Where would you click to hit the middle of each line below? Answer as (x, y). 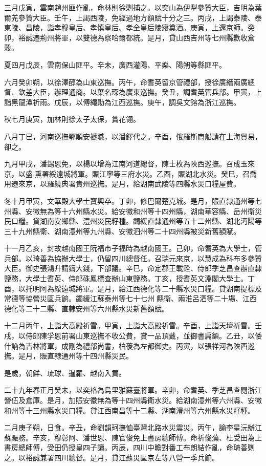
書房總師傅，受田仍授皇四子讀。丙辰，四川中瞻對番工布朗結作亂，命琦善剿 (129, 447)
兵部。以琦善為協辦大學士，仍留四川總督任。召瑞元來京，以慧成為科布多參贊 (133, 258)
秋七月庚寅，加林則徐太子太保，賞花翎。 (72, 119)
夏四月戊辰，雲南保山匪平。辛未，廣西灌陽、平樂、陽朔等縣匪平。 (115, 64)
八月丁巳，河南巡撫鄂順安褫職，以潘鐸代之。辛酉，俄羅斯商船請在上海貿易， (133, 136)
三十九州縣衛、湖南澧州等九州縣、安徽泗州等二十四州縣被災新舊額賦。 (122, 231)
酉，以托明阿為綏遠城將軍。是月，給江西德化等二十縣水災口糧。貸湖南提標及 (133, 288)
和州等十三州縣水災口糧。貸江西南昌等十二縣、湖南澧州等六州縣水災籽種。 (129, 410)
